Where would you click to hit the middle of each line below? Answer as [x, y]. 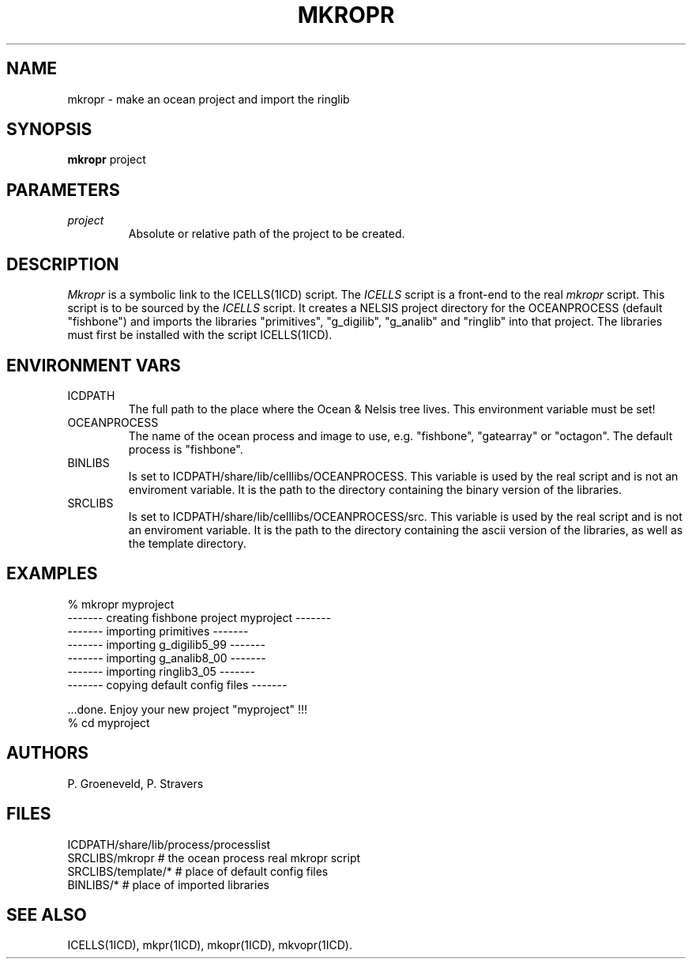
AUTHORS [48, 753]
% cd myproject [109, 722]
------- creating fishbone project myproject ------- [199, 617]
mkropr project [107, 160]
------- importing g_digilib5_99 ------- [166, 644]
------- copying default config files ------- [177, 684]
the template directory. [187, 543]
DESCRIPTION [63, 264]
